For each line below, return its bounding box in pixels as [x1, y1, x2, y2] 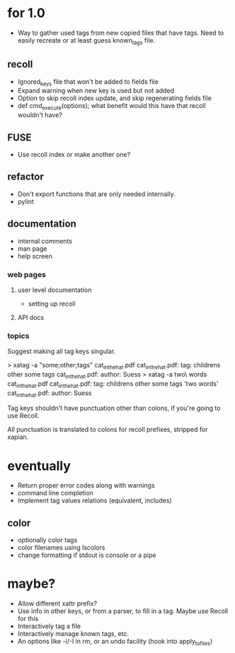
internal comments [17, 237, 73, 245]
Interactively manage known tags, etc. [17, 630, 130, 638]
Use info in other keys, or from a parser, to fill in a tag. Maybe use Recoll [17, 607, 229, 615]
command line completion [17, 489, 93, 497]
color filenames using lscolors [17, 544, 105, 552]
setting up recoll [28, 299, 76, 308]
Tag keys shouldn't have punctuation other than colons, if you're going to [7, 404, 221, 413]
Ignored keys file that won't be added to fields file [17, 77, 159, 87]
